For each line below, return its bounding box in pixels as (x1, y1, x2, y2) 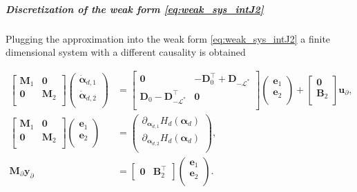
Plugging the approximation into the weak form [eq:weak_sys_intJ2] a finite (6, 31, 331, 45)
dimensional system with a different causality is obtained (6, 45, 246, 59)
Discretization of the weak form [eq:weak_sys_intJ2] (6, 1, 264, 16)
